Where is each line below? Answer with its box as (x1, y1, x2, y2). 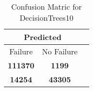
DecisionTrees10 (19, 12, 74, 23)
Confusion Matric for (11, 1, 82, 12)
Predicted (24, 31, 62, 42)
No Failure (42, 46, 78, 57)
